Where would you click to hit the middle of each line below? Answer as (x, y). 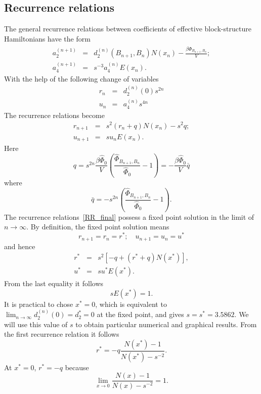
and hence (20, 246)
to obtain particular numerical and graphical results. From (166, 324)
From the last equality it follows (54, 283)
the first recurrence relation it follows (62, 334)
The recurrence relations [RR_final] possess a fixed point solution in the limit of (129, 216)
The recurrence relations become (54, 115)
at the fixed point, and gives (140, 314)
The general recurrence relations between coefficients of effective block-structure (128, 29)
